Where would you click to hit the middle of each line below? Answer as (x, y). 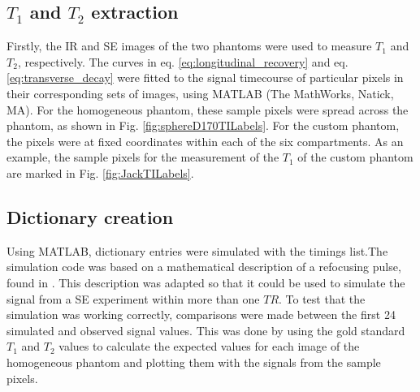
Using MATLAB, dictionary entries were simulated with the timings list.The (197, 250)
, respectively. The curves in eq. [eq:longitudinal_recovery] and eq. (183, 61)
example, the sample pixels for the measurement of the (143, 157)
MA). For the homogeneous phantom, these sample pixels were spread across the (208, 109)
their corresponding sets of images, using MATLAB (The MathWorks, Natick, (200, 93)
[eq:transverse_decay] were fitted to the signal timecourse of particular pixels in (205, 78)
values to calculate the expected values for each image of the (209, 346)
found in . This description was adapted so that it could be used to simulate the (206, 282)
